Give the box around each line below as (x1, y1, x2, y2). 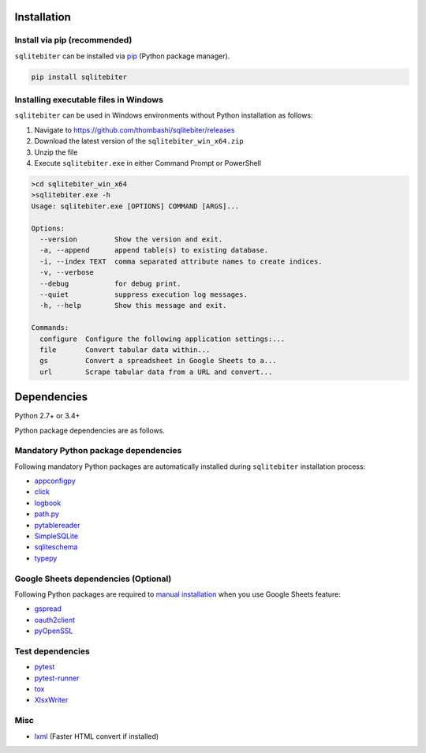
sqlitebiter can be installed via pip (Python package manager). (14, 51, 230, 61)
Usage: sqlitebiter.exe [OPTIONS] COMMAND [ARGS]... (31, 201, 240, 211)
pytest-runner (34, 673, 80, 683)
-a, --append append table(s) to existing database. (39, 245, 269, 255)
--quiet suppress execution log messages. (39, 290, 248, 299)
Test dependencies (14, 646, 90, 657)
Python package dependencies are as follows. (14, 425, 166, 435)
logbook (34, 498, 62, 508)
